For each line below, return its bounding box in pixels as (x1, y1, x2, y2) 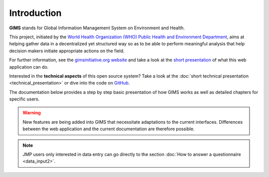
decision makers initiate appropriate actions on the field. (9, 48, 125, 54)
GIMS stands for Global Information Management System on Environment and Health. (9, 25, 185, 31)
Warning (22, 110, 41, 116)
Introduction (9, 7, 62, 18)
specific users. (9, 96, 40, 102)
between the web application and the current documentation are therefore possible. (22, 126, 195, 132)
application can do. (9, 64, 49, 70)
